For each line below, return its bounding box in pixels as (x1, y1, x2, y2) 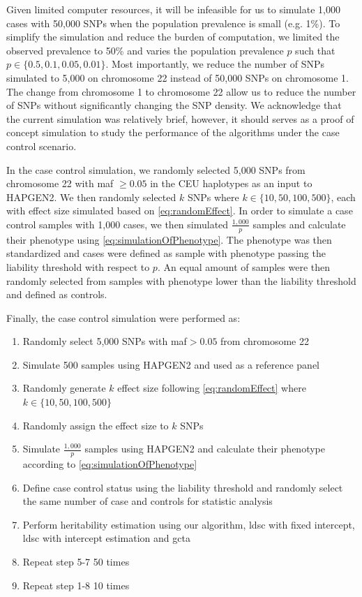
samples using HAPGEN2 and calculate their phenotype (84, 441, 325, 456)
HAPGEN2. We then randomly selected (6, 189, 176, 204)
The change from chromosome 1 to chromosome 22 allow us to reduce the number (6, 84, 356, 98)
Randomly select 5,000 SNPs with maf (22, 334, 187, 348)
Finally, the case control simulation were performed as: (6, 310, 241, 325)
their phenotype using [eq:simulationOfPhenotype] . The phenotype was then (6, 232, 332, 246)
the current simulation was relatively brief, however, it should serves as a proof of (6, 111, 354, 126)
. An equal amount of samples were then (157, 259, 331, 274)
